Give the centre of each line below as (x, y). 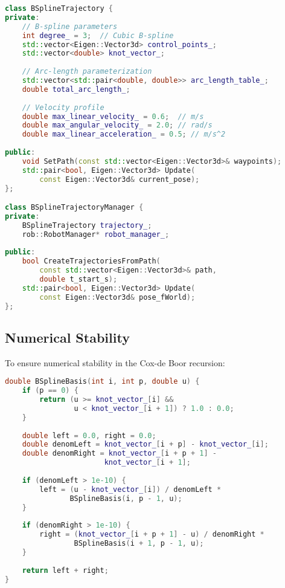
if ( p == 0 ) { (50, 391)
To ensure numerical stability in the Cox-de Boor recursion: (115, 362)
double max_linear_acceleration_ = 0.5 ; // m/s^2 (124, 134)
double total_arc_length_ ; (76, 89)
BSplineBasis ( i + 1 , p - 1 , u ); (139, 544)
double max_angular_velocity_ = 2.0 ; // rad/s (117, 125)
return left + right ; (65, 570)
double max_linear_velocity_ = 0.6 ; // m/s (113, 116)
